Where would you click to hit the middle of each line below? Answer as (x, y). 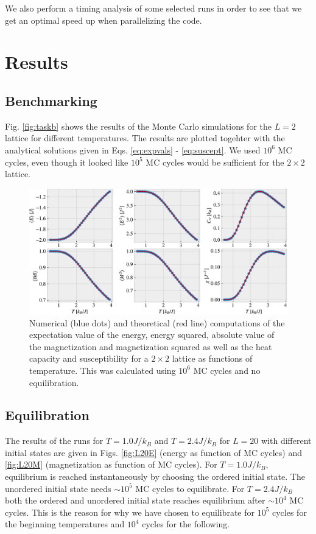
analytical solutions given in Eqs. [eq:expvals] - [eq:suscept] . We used (133, 149)
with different (286, 441)
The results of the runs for (54, 441)
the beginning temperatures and (65, 524)
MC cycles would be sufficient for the (215, 162)
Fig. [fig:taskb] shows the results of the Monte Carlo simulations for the (138, 126)
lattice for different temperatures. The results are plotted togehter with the (145, 138)
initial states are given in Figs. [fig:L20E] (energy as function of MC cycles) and (153, 452)
